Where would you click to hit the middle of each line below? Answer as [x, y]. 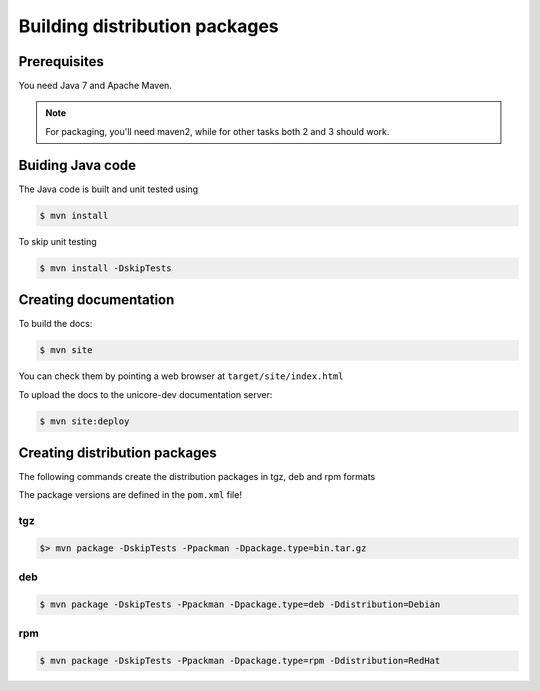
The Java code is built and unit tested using [108, 189]
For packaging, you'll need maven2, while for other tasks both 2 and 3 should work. [217, 131]
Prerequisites [61, 61]
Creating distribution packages [117, 452]
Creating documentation [96, 300]
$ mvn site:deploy [84, 421]
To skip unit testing [57, 241]
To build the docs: [55, 324]
